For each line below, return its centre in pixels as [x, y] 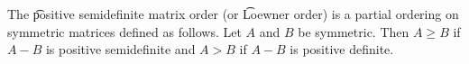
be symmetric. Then [354, 31]
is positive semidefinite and [120, 49]
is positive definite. [342, 49]
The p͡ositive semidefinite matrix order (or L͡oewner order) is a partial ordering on [233, 14]
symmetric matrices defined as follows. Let [124, 31]
